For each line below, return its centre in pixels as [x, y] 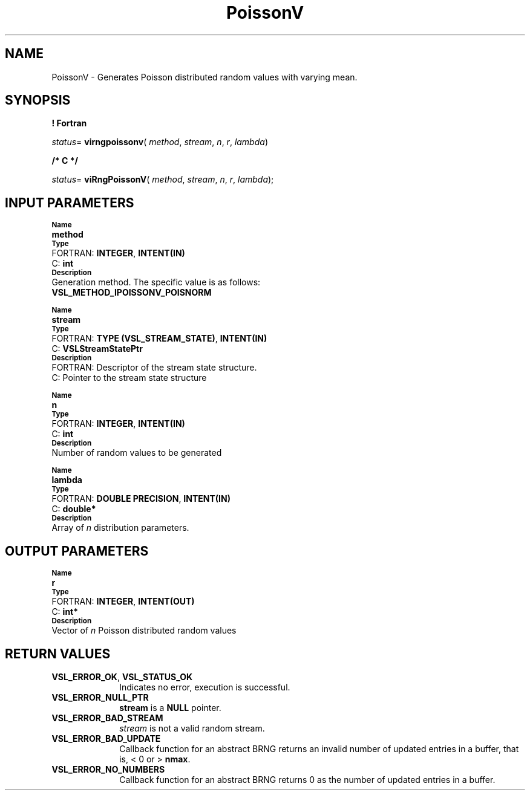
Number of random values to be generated [137, 453]
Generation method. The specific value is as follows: [156, 282]
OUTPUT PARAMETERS [77, 551]
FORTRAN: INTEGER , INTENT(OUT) [123, 602]
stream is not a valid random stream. [192, 728]
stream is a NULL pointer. [170, 707]
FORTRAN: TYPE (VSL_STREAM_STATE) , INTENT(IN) [159, 339]
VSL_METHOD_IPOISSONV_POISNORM [132, 293]
